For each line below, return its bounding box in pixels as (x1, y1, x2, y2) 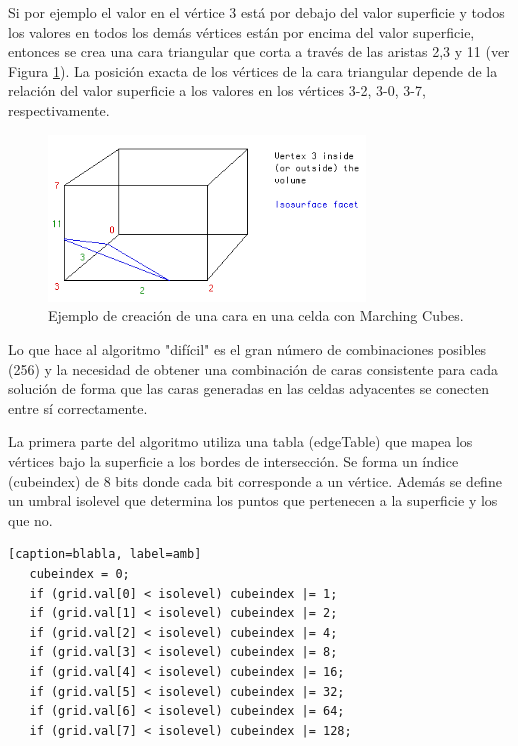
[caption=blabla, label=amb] (8, 547, 202, 562)
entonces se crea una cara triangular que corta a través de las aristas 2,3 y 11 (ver (8, 41, 510, 62)
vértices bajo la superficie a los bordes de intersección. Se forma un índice (8, 451, 459, 472)
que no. (8, 509, 53, 530)
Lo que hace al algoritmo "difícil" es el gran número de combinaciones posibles (8, 339, 487, 360)
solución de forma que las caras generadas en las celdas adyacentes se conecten (8, 378, 489, 399)
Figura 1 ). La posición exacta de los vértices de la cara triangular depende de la (8, 60, 498, 81)
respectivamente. (8, 99, 110, 120)
